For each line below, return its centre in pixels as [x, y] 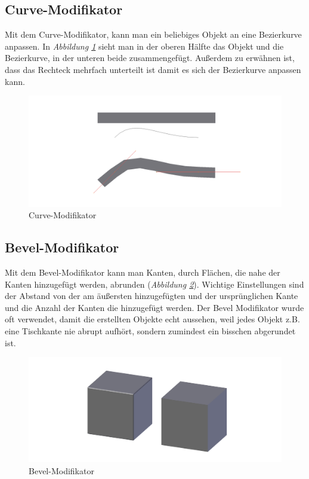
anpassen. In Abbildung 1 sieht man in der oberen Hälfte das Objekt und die [144, 46]
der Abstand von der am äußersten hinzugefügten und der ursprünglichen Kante [152, 296]
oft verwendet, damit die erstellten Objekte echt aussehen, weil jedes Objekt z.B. [152, 319]
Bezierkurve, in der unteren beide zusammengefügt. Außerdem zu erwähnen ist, [150, 58]
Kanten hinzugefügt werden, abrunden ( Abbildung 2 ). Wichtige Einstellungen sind [154, 284]
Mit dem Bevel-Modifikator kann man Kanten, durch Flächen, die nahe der [143, 272]
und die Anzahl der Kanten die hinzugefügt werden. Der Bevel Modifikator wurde [154, 307]
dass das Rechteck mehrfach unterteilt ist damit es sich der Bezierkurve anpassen [153, 69]
